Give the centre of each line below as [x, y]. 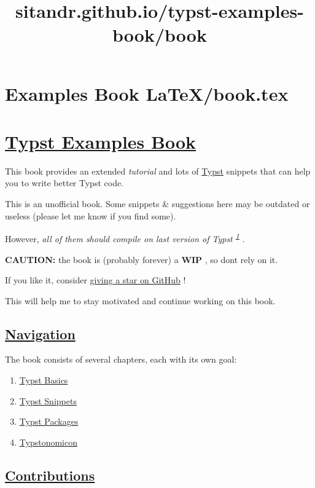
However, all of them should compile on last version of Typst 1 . [125, 238]
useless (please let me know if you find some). [91, 215]
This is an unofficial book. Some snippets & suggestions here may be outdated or [157, 204]
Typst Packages [49, 421]
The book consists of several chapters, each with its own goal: [121, 359]
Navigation [40, 333]
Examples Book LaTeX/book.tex [147, 93]
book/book [160, 35]
